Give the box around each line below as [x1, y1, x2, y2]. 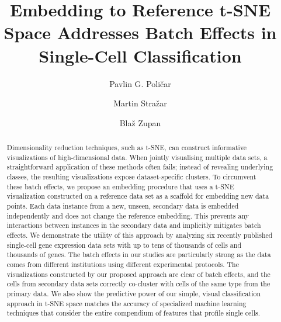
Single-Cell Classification [39, 43, 242, 67]
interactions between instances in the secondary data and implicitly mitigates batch [6, 220, 261, 230]
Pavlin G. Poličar [109, 77, 171, 89]
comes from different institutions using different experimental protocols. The [6, 259, 239, 269]
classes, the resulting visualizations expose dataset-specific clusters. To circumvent [6, 172, 256, 182]
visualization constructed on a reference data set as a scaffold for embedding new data [6, 191, 269, 201]
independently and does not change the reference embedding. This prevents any [6, 210, 249, 220]
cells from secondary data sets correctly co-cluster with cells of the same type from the [6, 279, 270, 289]
